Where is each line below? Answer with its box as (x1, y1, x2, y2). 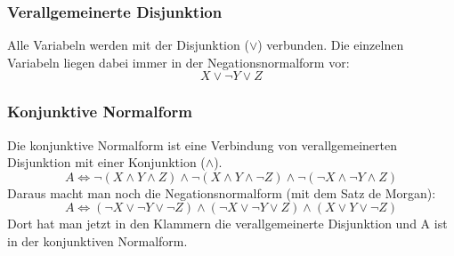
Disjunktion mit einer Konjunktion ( (7, 153, 206, 172)
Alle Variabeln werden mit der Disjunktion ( (7, 36, 249, 54)
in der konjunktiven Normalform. (7, 232, 188, 250)
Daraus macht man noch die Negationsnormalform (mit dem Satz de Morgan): (7, 183, 436, 202)
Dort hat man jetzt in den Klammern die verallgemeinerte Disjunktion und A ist (7, 214, 448, 233)
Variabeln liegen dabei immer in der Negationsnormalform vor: (7, 52, 350, 71)
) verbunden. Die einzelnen (257, 36, 404, 54)
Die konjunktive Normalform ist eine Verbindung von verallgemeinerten (7, 135, 398, 154)
